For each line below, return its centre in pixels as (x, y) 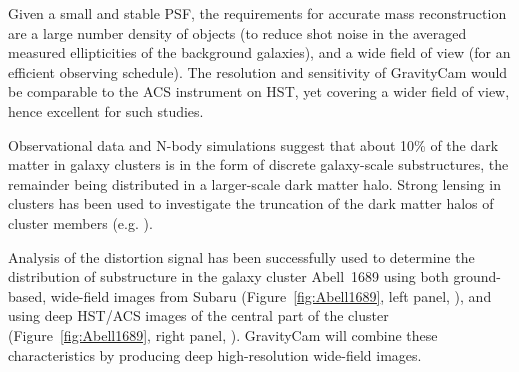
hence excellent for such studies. (106, 110)
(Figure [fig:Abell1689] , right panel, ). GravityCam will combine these (223, 334)
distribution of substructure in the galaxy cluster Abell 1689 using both (228, 276)
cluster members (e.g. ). (80, 222)
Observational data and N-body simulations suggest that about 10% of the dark (253, 144)
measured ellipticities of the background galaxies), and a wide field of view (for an (259, 52)
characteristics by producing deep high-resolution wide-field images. (215, 354)
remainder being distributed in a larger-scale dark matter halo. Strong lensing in (254, 183)
